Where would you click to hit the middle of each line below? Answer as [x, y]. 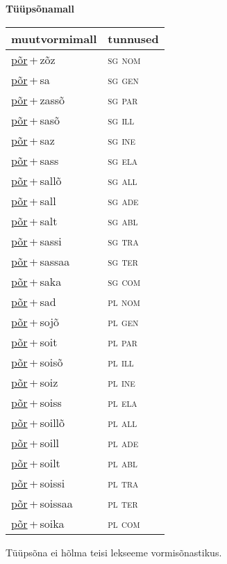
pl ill [121, 362]
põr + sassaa [41, 261]
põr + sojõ [35, 321]
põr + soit [34, 341]
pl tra [123, 483]
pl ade [123, 442]
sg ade [123, 200]
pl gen [123, 321]
